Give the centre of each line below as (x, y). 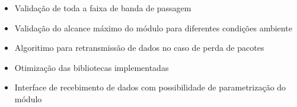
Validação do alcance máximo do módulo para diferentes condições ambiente (153, 27)
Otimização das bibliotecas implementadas (92, 67)
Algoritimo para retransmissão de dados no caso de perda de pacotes (139, 48)
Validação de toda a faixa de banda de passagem (103, 8)
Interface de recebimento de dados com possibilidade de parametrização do (150, 87)
